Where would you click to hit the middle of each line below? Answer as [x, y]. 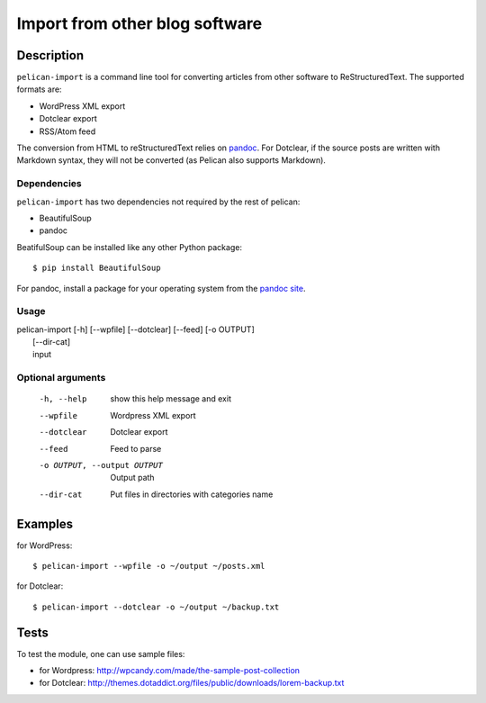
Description [50, 55]
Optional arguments [61, 378]
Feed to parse [136, 448]
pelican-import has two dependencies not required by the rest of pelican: [158, 202]
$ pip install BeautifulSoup [97, 268]
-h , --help [63, 399]
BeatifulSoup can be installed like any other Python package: [130, 247]
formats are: [39, 89]
